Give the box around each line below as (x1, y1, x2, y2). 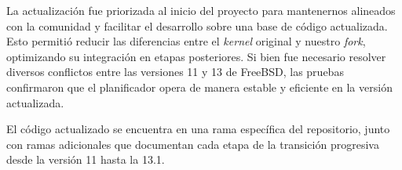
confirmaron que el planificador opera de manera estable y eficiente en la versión (6, 78, 393, 95)
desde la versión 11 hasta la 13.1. (6, 151, 165, 168)
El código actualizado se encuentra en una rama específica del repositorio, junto (6, 121, 390, 137)
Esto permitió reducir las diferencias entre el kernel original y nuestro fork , (6, 33, 366, 49)
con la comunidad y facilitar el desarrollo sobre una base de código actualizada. (6, 17, 388, 34)
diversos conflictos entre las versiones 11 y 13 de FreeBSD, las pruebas (6, 63, 344, 80)
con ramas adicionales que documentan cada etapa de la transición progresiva (6, 136, 379, 152)
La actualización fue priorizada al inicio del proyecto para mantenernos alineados (6, 2, 396, 18)
